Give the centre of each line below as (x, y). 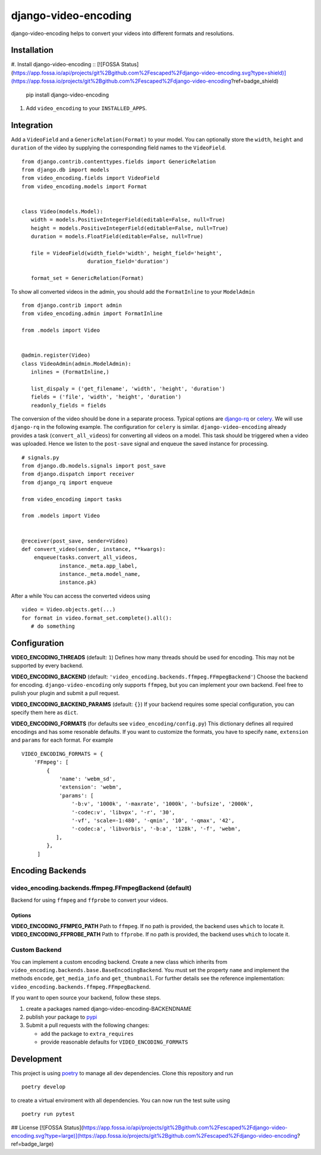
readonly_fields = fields (68, 405)
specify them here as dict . (45, 712)
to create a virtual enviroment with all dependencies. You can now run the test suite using (120, 1100)
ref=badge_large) (32, 1144)
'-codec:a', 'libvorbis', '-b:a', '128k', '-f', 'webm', (156, 829)
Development (37, 1059)
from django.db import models (66, 170)
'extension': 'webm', (90, 787)
